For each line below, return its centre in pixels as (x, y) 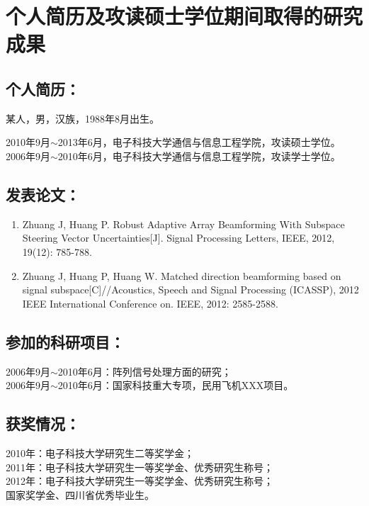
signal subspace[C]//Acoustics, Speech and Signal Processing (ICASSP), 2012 (191, 289)
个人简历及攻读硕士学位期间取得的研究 (184, 16)
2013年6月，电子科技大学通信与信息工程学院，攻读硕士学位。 (199, 142)
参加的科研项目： (65, 341)
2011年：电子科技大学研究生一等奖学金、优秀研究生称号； (140, 467)
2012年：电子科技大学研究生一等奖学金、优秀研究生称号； (140, 481)
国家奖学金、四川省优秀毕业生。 (80, 494)
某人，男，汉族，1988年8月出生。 (83, 118)
